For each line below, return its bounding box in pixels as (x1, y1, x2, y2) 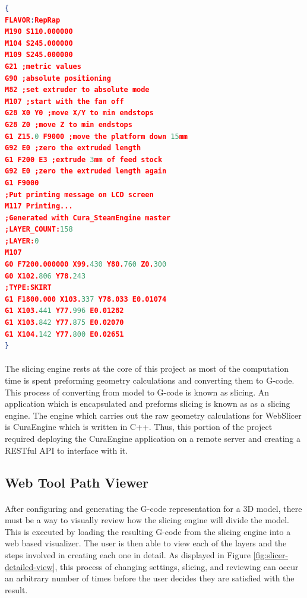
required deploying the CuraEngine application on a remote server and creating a (5, 432, 300, 444)
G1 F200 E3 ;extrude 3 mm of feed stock (5, 155, 163, 164)
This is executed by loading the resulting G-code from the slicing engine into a (5, 525, 291, 537)
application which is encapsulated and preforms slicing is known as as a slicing (5, 397, 290, 410)
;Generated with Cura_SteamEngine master (5, 213, 171, 222)
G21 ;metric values (5, 62, 81, 71)
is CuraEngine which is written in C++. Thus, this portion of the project (5, 420, 273, 433)
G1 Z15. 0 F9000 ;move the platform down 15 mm (5, 132, 188, 141)
